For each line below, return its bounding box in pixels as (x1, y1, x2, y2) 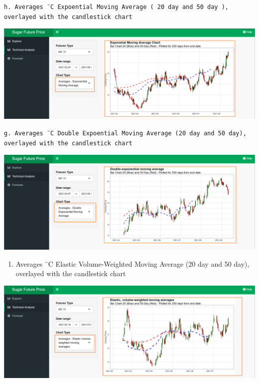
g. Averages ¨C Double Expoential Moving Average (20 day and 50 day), (4, 129, 247, 137)
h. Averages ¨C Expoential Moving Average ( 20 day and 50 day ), (4, 3, 229, 10)
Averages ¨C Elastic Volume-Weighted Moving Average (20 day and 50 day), (15, 258, 250, 269)
